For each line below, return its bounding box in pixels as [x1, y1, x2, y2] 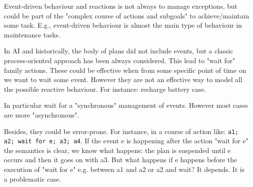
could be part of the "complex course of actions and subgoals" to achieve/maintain [4, 10, 249, 20]
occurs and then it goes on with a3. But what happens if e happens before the [4, 154, 237, 165]
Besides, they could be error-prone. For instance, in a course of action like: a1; [4, 126, 239, 136]
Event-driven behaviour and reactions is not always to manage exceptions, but [4, 1, 237, 11]
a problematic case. [4, 173, 61, 184]
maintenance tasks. [4, 29, 61, 39]
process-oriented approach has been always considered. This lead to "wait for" [4, 55, 235, 65]
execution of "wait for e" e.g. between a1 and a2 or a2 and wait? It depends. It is [4, 164, 245, 174]
